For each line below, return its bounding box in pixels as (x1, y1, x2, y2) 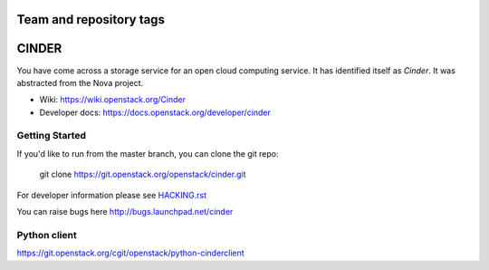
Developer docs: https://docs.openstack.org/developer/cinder (39, 107, 272, 118)
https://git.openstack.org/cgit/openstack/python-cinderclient (16, 247, 244, 258)
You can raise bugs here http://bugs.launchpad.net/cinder (16, 207, 234, 217)
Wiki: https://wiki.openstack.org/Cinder (39, 94, 186, 105)
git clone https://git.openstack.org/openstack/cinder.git (39, 169, 246, 180)
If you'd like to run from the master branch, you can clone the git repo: (16, 148, 279, 159)
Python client (16, 228, 77, 241)
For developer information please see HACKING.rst (16, 189, 207, 200)
